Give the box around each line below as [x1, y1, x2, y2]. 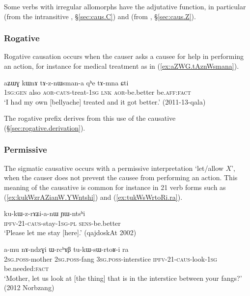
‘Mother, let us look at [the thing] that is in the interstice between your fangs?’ [4, 272, 242, 283]
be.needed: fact [4, 263, 49, 273]
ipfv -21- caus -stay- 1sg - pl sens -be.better [4, 217, 121, 228]
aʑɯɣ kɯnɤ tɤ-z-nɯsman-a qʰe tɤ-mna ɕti [4, 77, 129, 87]
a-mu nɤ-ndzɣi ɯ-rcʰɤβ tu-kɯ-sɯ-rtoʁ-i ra [4, 243, 129, 254]
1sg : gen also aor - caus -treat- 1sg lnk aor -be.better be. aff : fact [4, 87, 191, 97]
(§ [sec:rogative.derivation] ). [4, 122, 85, 133]
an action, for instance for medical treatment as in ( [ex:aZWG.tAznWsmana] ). [4, 61, 239, 71]
